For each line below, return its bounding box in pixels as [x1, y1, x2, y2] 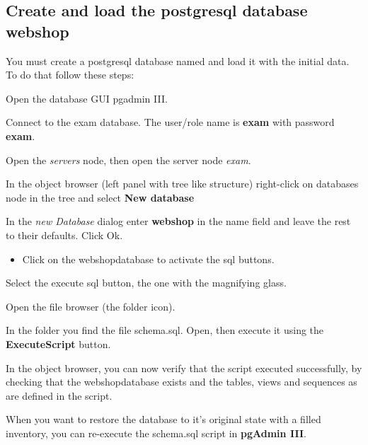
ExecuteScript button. [6, 336, 111, 351]
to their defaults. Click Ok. [6, 227, 123, 242]
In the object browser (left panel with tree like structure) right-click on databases [6, 176, 359, 191]
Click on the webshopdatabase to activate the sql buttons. [22, 251, 275, 266]
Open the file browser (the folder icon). [6, 299, 176, 313]
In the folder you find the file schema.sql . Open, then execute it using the [6, 323, 324, 337]
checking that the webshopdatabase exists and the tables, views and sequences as [6, 374, 357, 389]
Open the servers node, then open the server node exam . [6, 152, 251, 167]
